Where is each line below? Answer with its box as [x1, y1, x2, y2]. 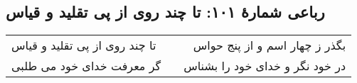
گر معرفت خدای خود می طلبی [11, 57, 161, 74]
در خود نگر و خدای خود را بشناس [183, 57, 346, 74]
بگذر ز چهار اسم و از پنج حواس [193, 37, 346, 54]
